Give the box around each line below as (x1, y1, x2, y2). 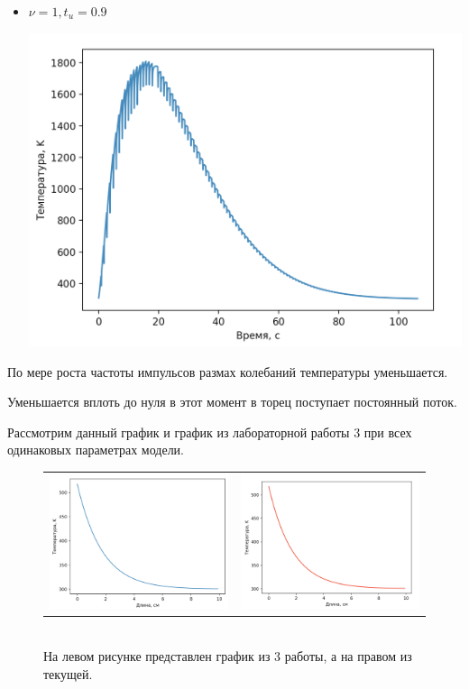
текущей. (43, 664, 93, 683)
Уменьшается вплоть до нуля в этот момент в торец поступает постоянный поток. (7, 392, 457, 411)
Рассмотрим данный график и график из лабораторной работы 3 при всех (7, 422, 412, 441)
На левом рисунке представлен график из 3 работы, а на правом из (43, 646, 412, 665)
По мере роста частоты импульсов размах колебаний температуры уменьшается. (7, 362, 448, 381)
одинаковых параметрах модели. (7, 440, 185, 459)
